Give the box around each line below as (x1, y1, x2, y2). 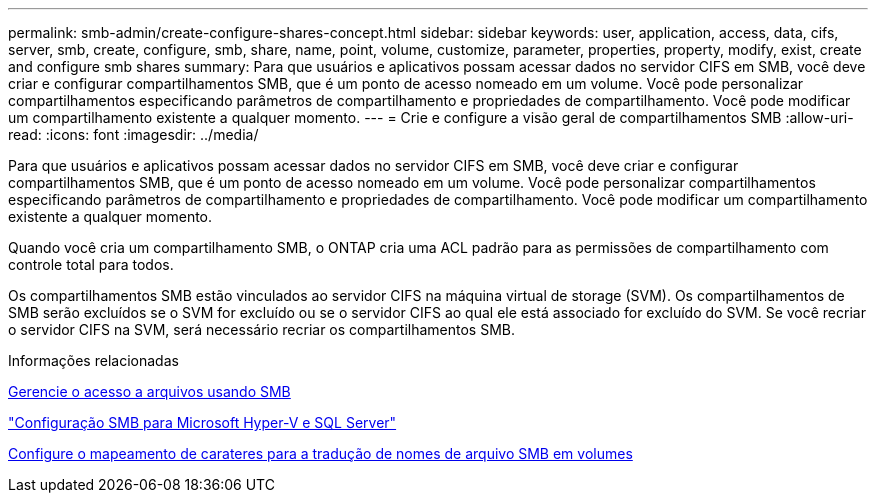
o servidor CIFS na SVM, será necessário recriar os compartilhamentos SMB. (8, 321, 515, 338)
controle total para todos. (8, 256, 174, 273)
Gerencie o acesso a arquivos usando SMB (8, 383, 291, 400)
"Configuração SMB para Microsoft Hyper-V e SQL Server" (8, 414, 397, 431)
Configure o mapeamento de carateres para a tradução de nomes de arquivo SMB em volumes (8, 445, 633, 462)
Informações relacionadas (8, 352, 179, 369)
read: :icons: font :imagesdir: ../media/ (8, 126, 259, 143)
